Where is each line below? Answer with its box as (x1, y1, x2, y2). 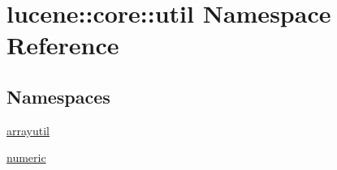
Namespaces (6, 83, 110, 108)
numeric (6, 149, 46, 166)
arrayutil (6, 121, 50, 138)
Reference (6, 28, 119, 62)
